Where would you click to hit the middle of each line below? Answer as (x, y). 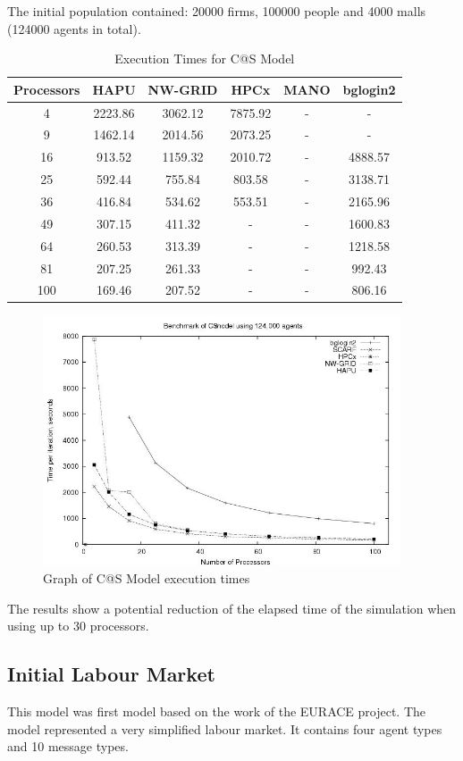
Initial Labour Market (111, 674)
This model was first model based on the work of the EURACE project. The (217, 711)
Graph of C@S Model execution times (147, 578)
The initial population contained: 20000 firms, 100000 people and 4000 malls (217, 11)
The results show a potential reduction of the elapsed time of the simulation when (232, 608)
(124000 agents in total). (74, 28)
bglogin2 (369, 89)
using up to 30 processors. (78, 626)
